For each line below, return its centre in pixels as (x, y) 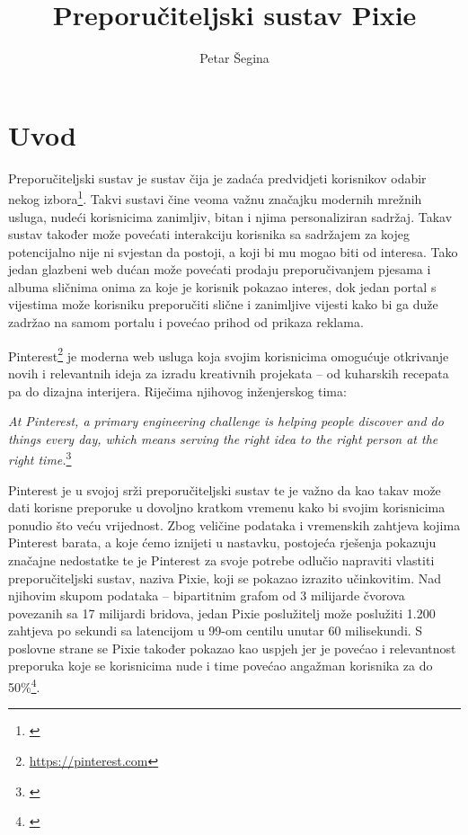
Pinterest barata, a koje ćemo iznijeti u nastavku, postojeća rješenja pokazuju (222, 542)
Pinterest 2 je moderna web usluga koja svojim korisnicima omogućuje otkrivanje (229, 354)
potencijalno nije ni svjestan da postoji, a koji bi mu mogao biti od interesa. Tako (233, 251)
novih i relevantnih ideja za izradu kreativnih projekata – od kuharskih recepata (229, 373)
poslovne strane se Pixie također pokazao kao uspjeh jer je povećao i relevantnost (232, 648)
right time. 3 (40, 458)
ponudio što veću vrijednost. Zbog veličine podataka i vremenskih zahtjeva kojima (234, 524)
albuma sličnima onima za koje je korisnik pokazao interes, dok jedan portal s (222, 286)
